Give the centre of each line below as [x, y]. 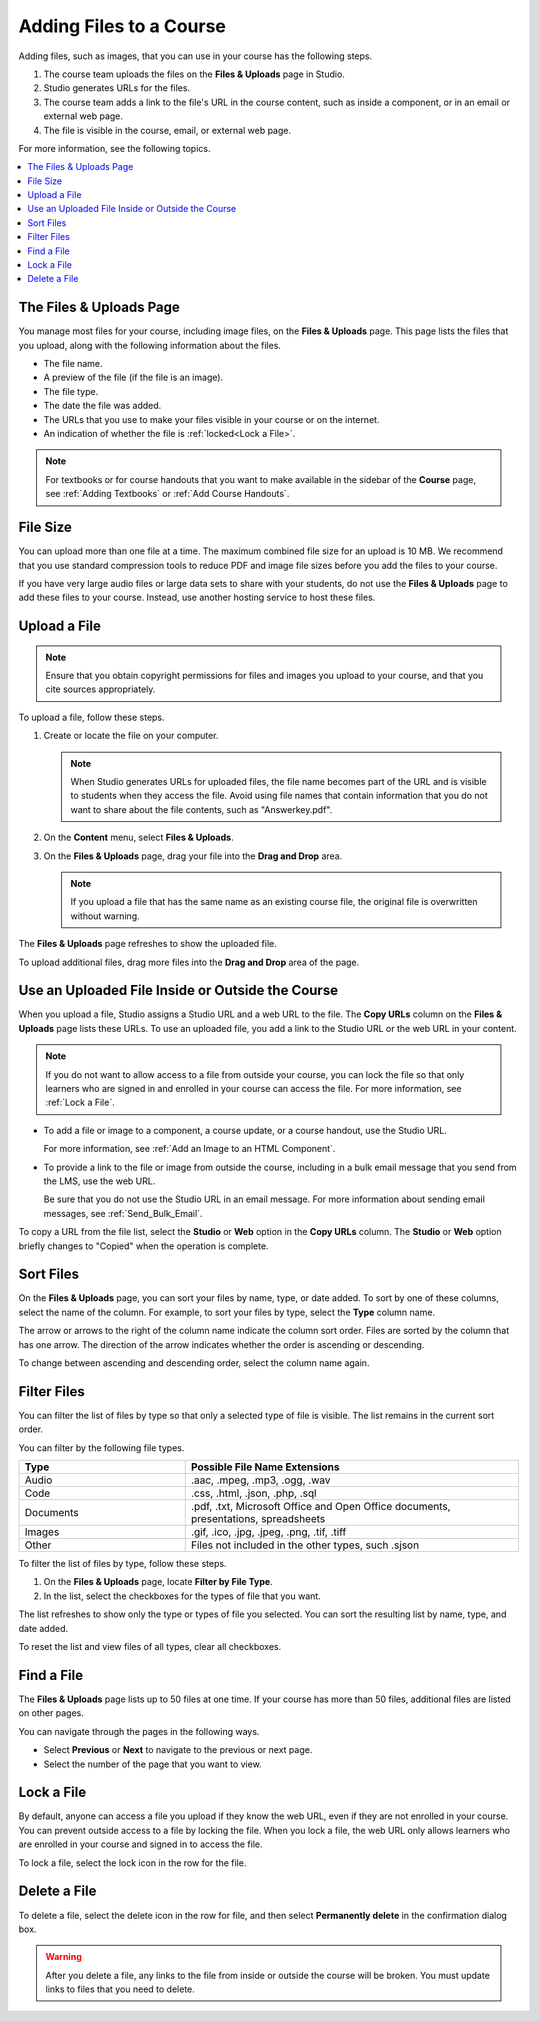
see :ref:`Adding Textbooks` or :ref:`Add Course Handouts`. [167, 494]
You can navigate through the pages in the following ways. [139, 1731]
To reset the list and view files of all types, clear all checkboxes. [150, 1647]
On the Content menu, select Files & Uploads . [138, 837]
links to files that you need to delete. [120, 1989]
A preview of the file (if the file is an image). [133, 377]
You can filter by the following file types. [101, 1447]
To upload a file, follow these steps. [91, 717]
